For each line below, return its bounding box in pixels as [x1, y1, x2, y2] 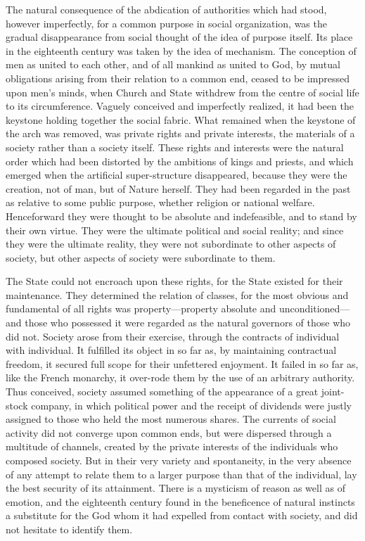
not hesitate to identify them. [6, 521, 133, 536]
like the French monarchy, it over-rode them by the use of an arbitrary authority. [6, 370, 355, 385]
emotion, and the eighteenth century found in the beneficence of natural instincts [6, 494, 355, 509]
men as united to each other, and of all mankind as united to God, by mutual [6, 57, 340, 72]
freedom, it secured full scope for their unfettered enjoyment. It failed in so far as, [6, 356, 359, 371]
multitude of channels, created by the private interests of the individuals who [6, 439, 338, 454]
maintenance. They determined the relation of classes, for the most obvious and [6, 287, 349, 302]
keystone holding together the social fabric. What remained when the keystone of [6, 112, 356, 127]
